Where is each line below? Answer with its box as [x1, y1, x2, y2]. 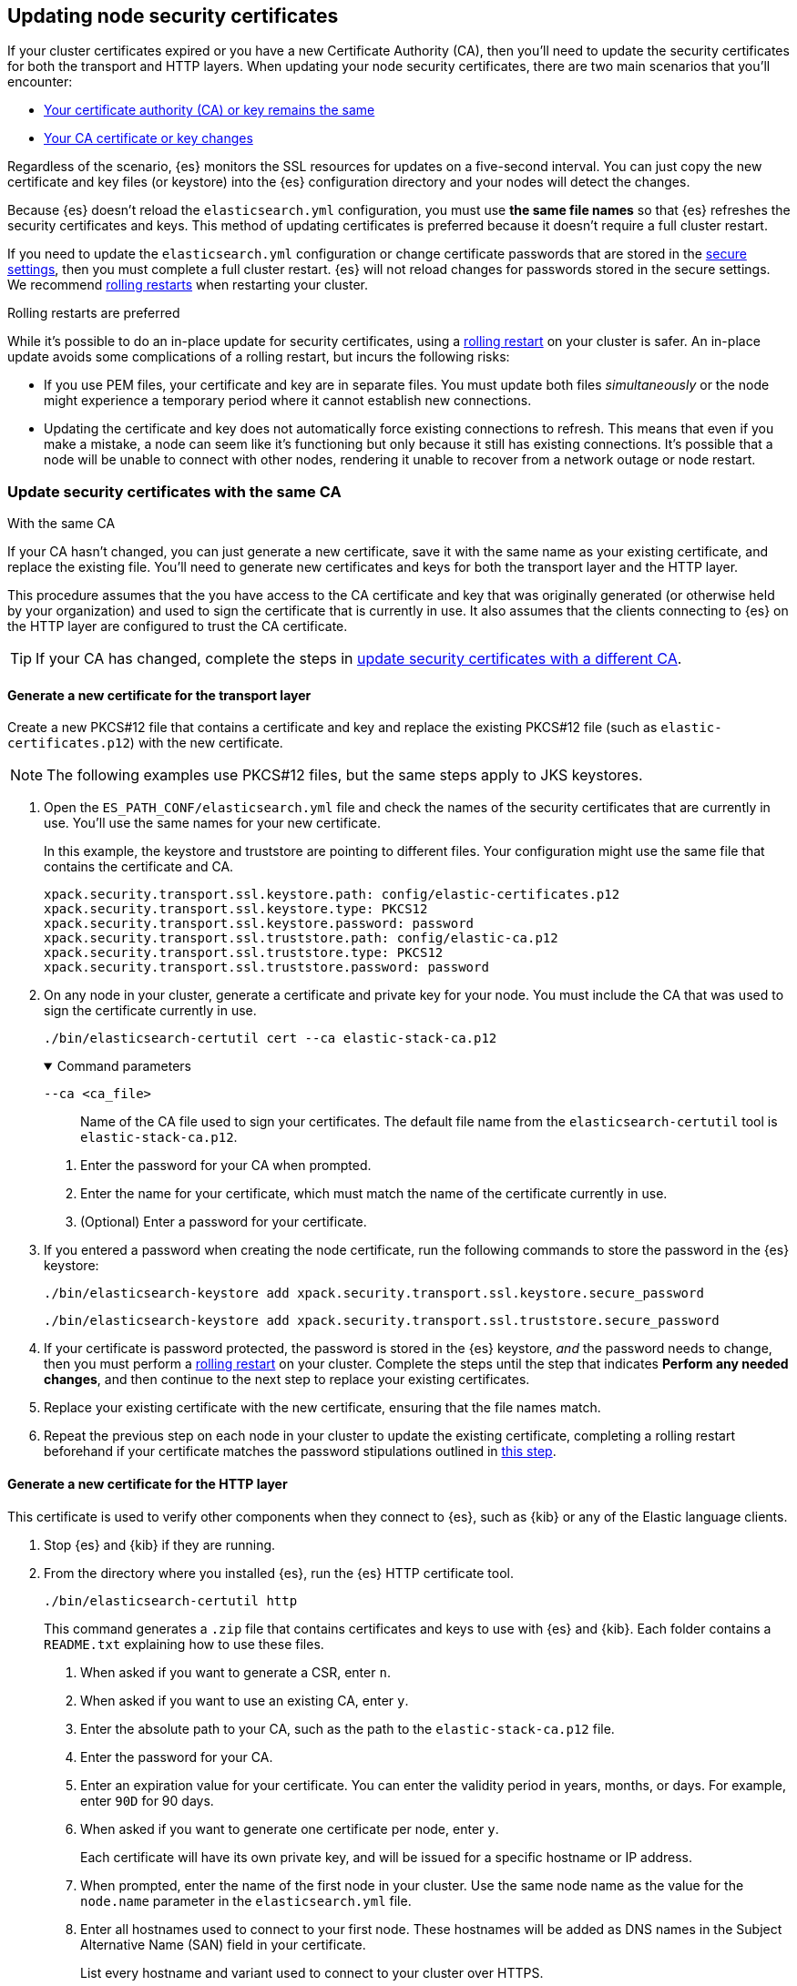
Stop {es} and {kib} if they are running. [44, 1536, 276, 1553]
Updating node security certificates [7, 5, 339, 27]
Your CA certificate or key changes [44, 130, 253, 147]
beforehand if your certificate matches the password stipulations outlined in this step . [44, 1443, 557, 1460]
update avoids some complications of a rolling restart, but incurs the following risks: [7, 349, 510, 365]
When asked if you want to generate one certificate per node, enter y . [80, 1820, 499, 1837]
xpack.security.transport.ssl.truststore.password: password [44, 960, 489, 975]
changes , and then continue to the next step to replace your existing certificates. [44, 1371, 530, 1388]
